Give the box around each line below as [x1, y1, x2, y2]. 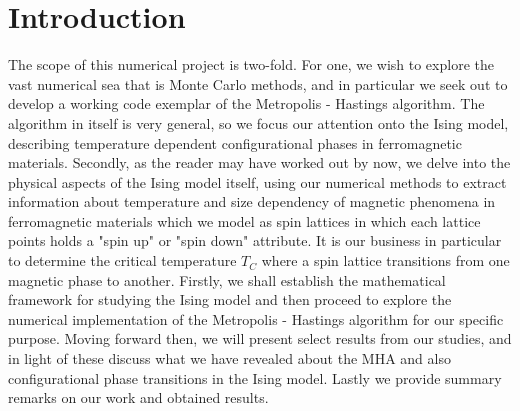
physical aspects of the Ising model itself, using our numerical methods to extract [8, 171, 507, 192]
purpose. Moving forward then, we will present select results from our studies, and [8, 328, 512, 349]
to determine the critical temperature [8, 250, 237, 271]
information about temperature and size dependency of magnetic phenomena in [8, 191, 496, 212]
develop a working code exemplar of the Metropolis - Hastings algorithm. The [8, 93, 485, 114]
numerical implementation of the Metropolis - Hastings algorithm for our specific [8, 308, 504, 329]
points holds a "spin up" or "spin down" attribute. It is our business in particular [8, 230, 502, 251]
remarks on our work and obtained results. [8, 387, 269, 408]
